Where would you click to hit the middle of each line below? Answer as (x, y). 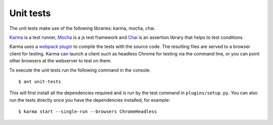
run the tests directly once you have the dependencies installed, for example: (90, 100)
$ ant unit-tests (40, 81)
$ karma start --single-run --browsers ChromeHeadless (88, 112)
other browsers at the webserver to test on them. (60, 61)
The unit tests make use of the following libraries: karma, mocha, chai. (82, 28)
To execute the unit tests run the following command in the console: (80, 70)
